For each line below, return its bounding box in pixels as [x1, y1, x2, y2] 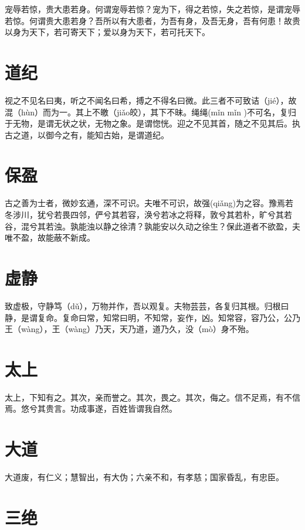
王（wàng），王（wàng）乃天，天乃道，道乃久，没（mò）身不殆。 [5, 323, 254, 335]
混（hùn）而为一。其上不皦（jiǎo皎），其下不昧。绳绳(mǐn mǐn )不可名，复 [5, 105, 289, 118]
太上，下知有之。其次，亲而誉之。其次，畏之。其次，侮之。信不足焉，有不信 [5, 391, 300, 403]
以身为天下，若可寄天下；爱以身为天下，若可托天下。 [5, 26, 210, 38]
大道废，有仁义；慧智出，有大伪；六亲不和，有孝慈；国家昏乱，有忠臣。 [5, 471, 284, 483]
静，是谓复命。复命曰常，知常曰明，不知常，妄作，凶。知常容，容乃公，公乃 [5, 311, 300, 323]
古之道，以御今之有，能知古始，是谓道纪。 [5, 128, 169, 141]
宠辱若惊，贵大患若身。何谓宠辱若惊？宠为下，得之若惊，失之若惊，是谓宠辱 [5, 3, 300, 15]
